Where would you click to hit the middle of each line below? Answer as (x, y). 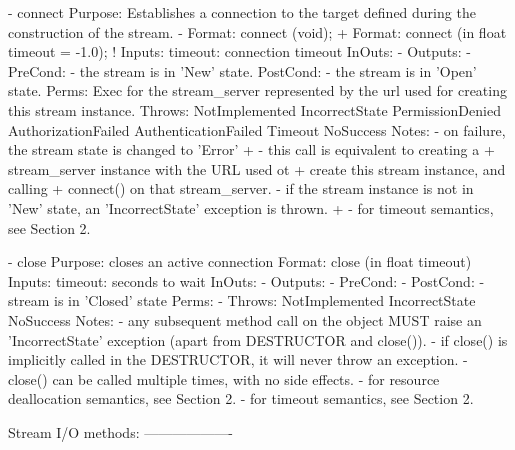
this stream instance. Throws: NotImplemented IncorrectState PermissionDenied (254, 109)
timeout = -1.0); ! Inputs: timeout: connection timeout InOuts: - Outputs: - (240, 51)
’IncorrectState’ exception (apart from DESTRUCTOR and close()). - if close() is (258, 339)
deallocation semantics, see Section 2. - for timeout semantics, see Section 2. (241, 398)
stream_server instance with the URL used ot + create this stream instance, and (257, 168)
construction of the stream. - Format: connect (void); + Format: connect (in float (257, 31)
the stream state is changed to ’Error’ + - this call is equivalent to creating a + (251, 149)
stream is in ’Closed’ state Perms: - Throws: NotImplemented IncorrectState (242, 300)
